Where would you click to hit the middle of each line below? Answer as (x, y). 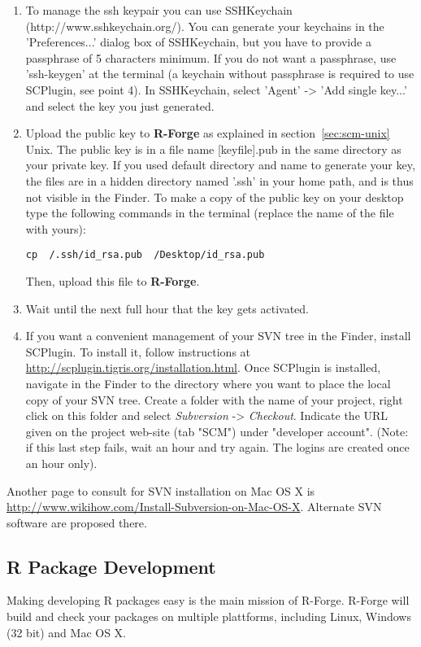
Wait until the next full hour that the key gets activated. (167, 308)
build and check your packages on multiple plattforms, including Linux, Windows (209, 616)
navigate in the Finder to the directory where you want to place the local (208, 383)
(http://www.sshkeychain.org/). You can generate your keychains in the (205, 26)
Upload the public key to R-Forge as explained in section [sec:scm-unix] (208, 133)
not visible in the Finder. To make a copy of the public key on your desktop (215, 197)
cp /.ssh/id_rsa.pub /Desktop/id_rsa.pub (145, 255)
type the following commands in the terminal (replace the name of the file (210, 213)
